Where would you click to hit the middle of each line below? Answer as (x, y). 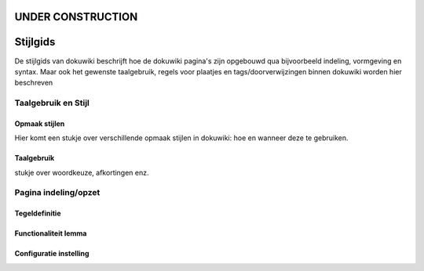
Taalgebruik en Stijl (52, 103)
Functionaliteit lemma (51, 233)
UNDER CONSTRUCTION (76, 17)
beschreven (34, 83)
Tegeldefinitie (38, 213)
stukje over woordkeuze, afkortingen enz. (82, 172)
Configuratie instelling (52, 254)
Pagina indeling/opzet (57, 193)
